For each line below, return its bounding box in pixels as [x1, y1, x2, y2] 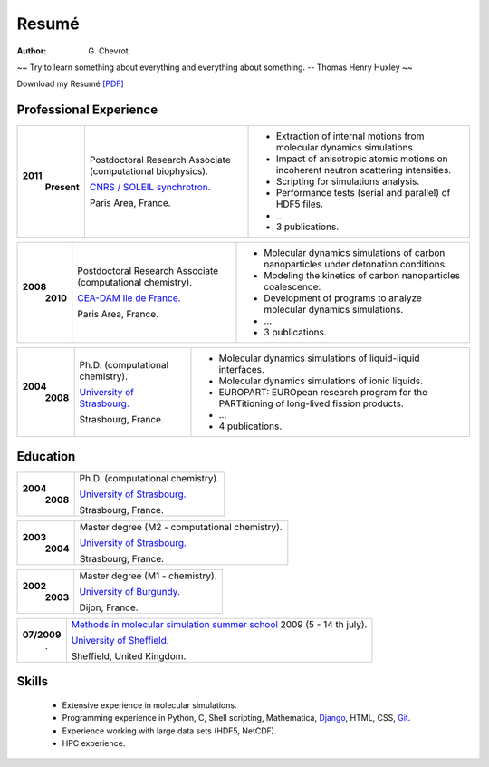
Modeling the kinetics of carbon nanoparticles [264, 269, 461, 282]
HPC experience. [62, 737, 126, 748]
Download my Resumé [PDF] [16, 78, 124, 90]
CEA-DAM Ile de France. [77, 292, 181, 305]
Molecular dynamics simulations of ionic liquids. [218, 374, 424, 387]
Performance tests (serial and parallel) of [275, 187, 451, 199]
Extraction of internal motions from [275, 130, 425, 142]
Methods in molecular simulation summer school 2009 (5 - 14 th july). [71, 617, 368, 630]
